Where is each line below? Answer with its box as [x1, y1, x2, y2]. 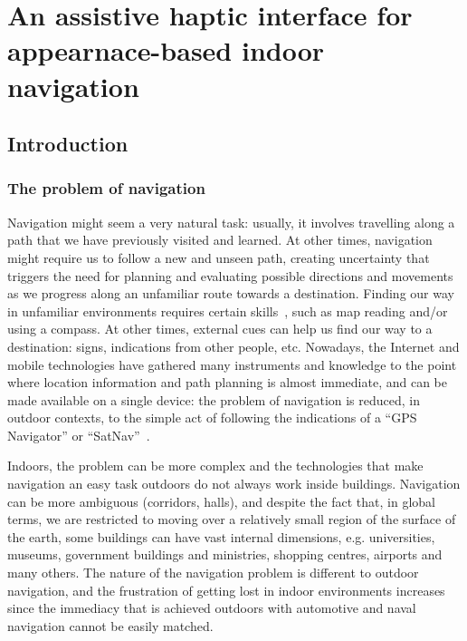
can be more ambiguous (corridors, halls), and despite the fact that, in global [7, 491, 435, 510]
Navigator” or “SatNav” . [7, 425, 150, 444]
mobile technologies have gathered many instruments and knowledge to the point [7, 354, 457, 374]
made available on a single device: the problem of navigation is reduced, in [7, 390, 421, 409]
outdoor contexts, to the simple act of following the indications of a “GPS [7, 408, 417, 427]
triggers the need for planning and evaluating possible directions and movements [7, 266, 453, 285]
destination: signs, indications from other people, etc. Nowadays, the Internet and [7, 336, 460, 355]
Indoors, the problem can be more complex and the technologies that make [7, 456, 424, 475]
